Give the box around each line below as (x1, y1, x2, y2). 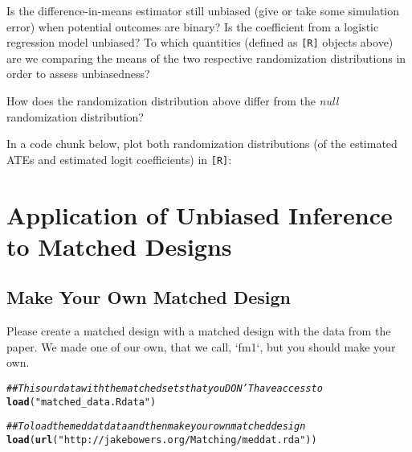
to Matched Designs (6, 229, 232, 262)
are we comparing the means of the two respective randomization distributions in (6, 49, 406, 66)
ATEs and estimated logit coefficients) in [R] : (6, 150, 232, 167)
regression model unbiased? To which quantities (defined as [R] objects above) (6, 34, 394, 51)
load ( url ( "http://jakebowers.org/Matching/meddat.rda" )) (6, 434, 317, 446)
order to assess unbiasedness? (6, 65, 150, 82)
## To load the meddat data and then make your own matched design (6, 421, 306, 433)
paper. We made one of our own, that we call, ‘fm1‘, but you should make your (6, 338, 396, 355)
